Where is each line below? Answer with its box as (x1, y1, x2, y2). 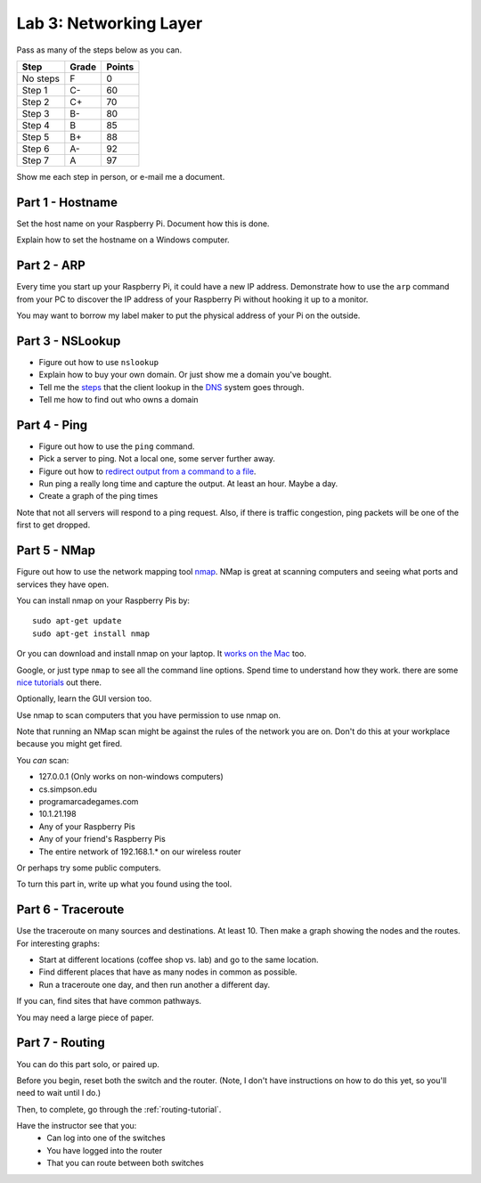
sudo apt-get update (32, 616, 122, 626)
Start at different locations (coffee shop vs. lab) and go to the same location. (38, 954, 320, 966)
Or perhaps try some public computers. (16, 862, 162, 873)
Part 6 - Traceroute (16, 902, 125, 918)
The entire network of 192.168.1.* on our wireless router (38, 846, 241, 857)
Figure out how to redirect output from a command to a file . (38, 466, 257, 477)
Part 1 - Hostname (16, 194, 118, 209)
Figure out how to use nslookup (38, 356, 159, 367)
